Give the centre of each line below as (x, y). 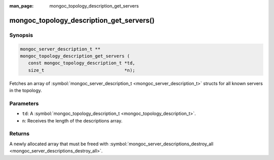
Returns (20, 134)
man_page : (22, 6)
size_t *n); (82, 70)
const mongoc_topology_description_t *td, (82, 63)
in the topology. (26, 91)
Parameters (24, 103)
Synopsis (21, 35)
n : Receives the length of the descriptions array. (72, 121)
